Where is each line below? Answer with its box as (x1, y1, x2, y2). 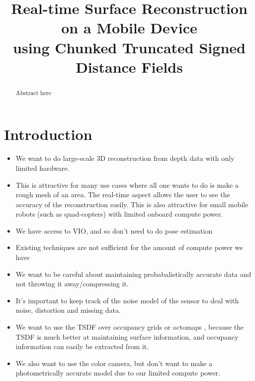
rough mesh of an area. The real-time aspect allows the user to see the (15, 189, 230, 200)
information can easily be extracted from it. (15, 341, 149, 352)
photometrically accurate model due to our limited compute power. (15, 368, 221, 378)
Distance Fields (76, 56, 183, 77)
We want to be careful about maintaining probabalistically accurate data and (15, 268, 252, 279)
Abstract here (15, 88, 51, 97)
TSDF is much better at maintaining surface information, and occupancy (15, 331, 239, 342)
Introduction (4, 124, 92, 144)
